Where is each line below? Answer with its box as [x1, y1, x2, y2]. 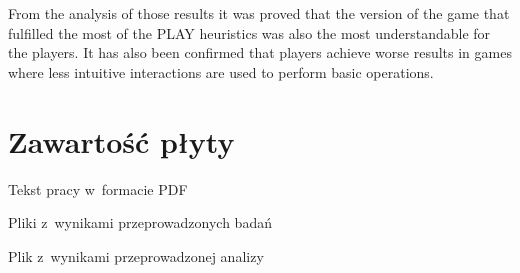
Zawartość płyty [8, 120, 235, 161]
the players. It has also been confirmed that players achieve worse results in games [8, 42, 512, 63]
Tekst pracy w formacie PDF [8, 178, 188, 199]
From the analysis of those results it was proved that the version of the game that [8, 3, 510, 23]
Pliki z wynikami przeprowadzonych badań [8, 212, 272, 233]
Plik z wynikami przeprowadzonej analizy [8, 245, 264, 266]
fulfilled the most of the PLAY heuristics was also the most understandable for [8, 22, 491, 43]
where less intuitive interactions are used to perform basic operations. [8, 61, 434, 82]
